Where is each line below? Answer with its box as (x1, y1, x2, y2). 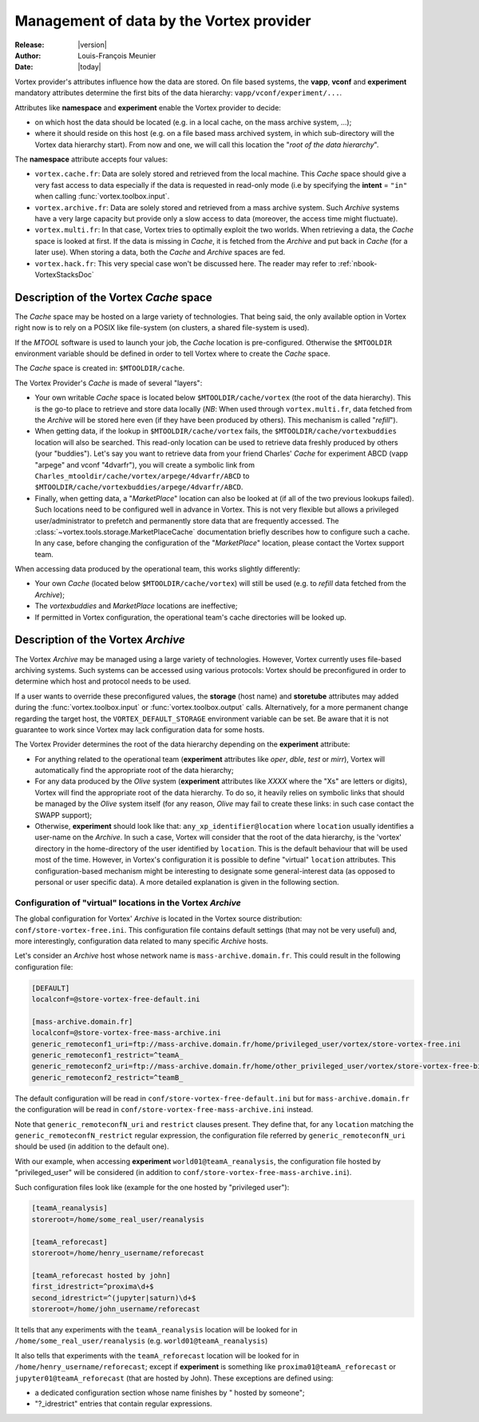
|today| (77, 62, 101, 72)
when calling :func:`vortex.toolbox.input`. (34, 192, 170, 201)
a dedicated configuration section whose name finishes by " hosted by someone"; (34, 1388, 305, 1397)
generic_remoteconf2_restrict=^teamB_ (31, 1073, 184, 1082)
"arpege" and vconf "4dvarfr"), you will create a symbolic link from (34, 460, 255, 469)
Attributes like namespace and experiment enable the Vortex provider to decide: (14, 102, 281, 112)
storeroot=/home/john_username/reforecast (31, 1304, 200, 1313)
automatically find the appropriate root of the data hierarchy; (34, 766, 235, 775)
